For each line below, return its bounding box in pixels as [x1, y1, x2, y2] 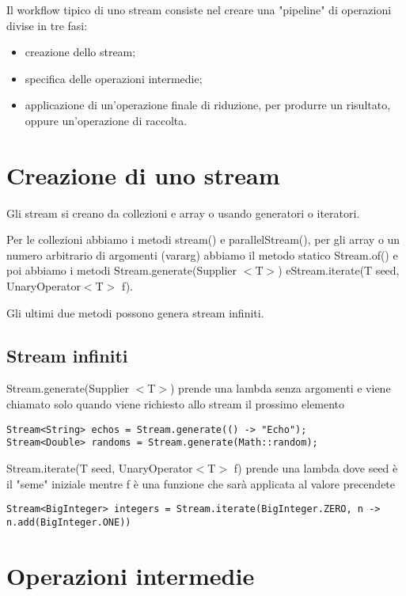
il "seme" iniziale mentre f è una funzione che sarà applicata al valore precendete [6, 475, 396, 492]
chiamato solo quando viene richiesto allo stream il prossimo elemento [6, 396, 345, 412]
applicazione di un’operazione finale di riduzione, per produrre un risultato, [25, 97, 391, 113]
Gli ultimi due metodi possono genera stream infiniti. [6, 304, 264, 321]
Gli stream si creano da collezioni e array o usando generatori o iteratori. [6, 204, 360, 221]
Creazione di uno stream [6, 158, 280, 191]
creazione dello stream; [25, 44, 136, 60]
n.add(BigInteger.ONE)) [6, 516, 131, 528]
